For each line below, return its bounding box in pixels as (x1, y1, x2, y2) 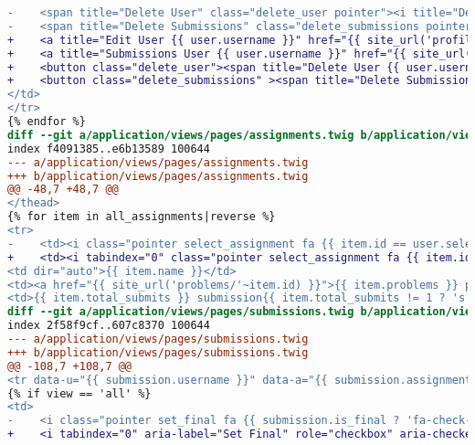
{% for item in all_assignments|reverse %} (7, 210, 276, 224)
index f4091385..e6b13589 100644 (7, 142, 210, 155)
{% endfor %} (7, 115, 86, 128)
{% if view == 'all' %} (7, 387, 152, 400)
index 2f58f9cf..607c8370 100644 (7, 319, 210, 333)
